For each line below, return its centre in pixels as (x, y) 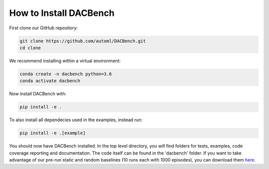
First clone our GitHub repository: (44, 28)
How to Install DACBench (62, 13)
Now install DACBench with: (38, 94)
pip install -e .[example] (53, 133)
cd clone (30, 48)
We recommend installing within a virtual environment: (65, 61)
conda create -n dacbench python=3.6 (66, 74)
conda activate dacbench (50, 81)
